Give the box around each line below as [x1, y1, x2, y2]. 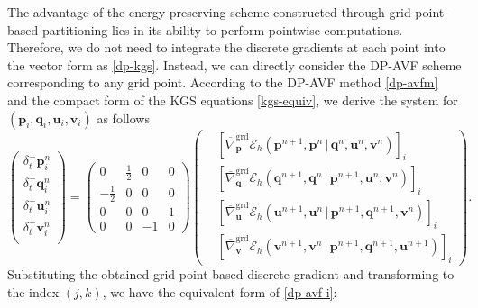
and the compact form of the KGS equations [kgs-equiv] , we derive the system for [7, 90, 458, 109]
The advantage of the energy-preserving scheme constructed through [7, 3, 385, 21]
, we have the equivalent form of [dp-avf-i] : [102, 282, 337, 301]
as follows [97, 108, 150, 127]
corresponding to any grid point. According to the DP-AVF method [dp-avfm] [7, 73, 438, 92]
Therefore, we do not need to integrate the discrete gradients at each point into [7, 38, 446, 57]
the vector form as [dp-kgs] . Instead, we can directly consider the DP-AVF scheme [7, 55, 462, 74]
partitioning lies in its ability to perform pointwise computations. [41, 20, 403, 39]
